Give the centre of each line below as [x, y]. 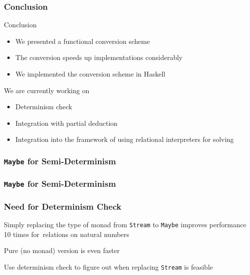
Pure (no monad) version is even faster [62, 250]
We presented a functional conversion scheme [83, 41]
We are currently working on [47, 90]
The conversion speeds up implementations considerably [99, 57]
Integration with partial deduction [67, 123]
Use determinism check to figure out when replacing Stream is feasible [108, 266]
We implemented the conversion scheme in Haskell [90, 74]
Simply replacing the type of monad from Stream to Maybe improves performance [125, 224]
